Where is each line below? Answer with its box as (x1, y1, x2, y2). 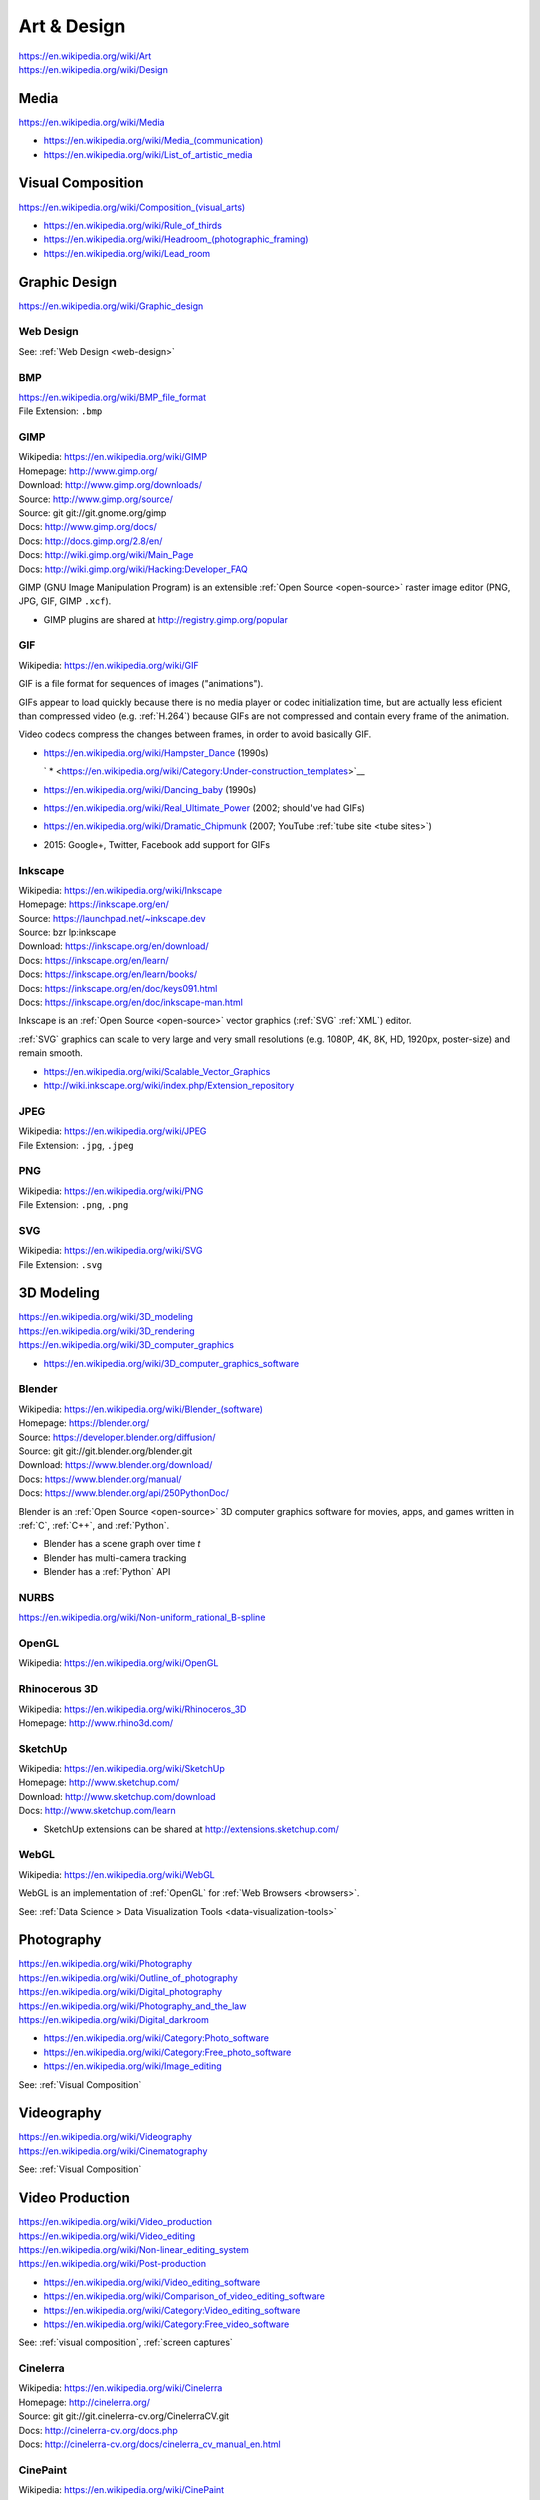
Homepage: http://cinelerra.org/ (18, 2396, 150, 2408)
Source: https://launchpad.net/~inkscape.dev (18, 912, 206, 924)
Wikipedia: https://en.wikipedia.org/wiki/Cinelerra (18, 2382, 223, 2394)
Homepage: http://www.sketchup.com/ (18, 1776, 180, 1789)
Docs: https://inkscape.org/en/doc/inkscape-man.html (18, 996, 244, 1009)
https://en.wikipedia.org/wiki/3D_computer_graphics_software (43, 1357, 300, 1369)
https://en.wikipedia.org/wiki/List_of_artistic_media (43, 148, 253, 160)
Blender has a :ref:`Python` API (43, 1566, 171, 1578)
